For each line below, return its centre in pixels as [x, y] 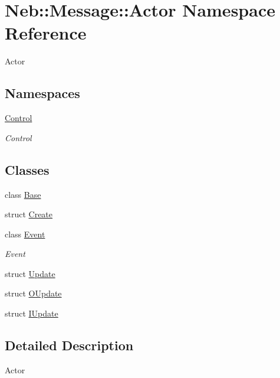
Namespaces [42, 93]
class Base [23, 194]
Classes [27, 169]
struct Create [29, 214]
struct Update [30, 273]
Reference [46, 33]
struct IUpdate [32, 313]
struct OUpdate [33, 293]
